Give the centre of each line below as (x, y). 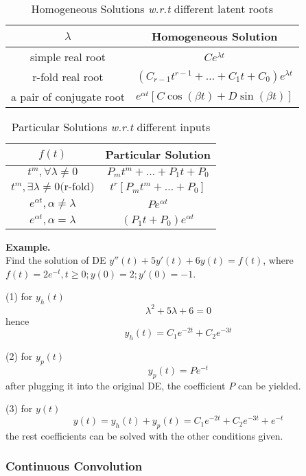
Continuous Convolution (74, 466)
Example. (28, 246)
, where (278, 260)
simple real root (68, 57)
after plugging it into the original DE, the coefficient (116, 385)
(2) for (19, 356)
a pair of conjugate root (68, 97)
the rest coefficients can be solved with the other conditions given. (144, 435)
